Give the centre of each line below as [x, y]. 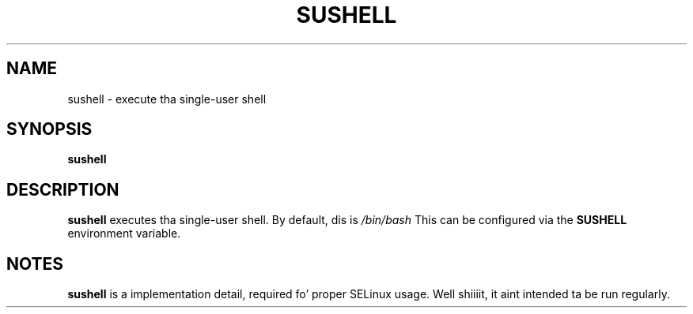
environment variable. [124, 234]
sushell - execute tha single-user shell [167, 99]
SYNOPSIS [49, 129]
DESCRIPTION [63, 189]
